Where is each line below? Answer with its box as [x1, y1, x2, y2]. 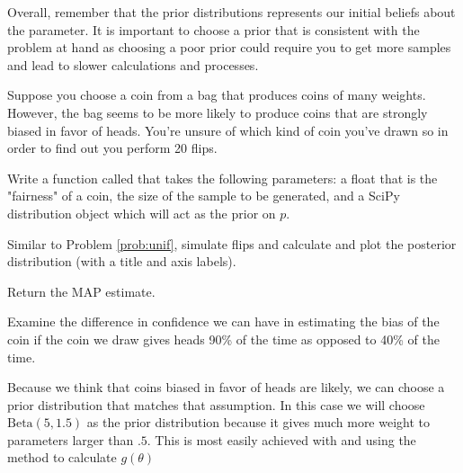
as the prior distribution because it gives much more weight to [86, 413, 431, 432]
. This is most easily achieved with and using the [147, 430, 416, 449]
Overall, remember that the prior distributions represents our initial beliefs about [7, 3, 456, 21]
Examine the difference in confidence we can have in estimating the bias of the [7, 312, 440, 331]
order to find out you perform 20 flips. [7, 138, 218, 157]
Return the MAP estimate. [7, 281, 156, 300]
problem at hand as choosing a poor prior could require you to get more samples [7, 38, 451, 57]
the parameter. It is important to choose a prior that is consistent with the [7, 20, 420, 39]
